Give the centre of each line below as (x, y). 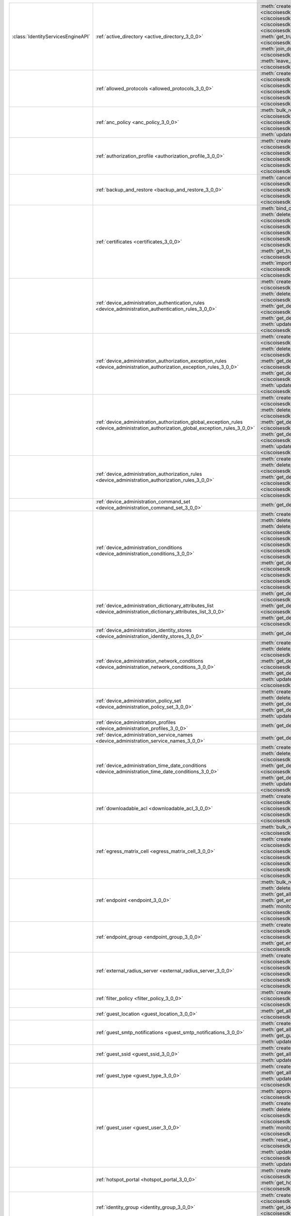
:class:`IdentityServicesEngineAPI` (51, 36)
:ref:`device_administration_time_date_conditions (151, 765)
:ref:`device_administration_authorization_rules (149, 474)
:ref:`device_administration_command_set (143, 502)
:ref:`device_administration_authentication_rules (150, 303)
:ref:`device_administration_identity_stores (143, 630)
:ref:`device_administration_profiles (136, 722)
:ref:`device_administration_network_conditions (149, 661)
